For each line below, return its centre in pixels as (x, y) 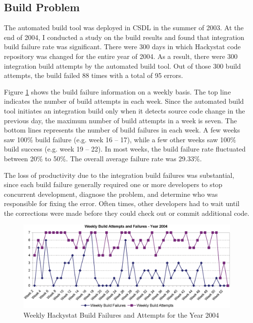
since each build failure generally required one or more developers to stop (113, 184)
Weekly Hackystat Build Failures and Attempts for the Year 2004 (121, 314)
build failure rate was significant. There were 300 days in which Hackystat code (122, 47)
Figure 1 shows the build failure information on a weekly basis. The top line (117, 91)
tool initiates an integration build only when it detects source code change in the (125, 110)
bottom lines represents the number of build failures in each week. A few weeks (122, 130)
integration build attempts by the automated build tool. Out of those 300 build (122, 66)
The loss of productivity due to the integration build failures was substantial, (119, 175)
